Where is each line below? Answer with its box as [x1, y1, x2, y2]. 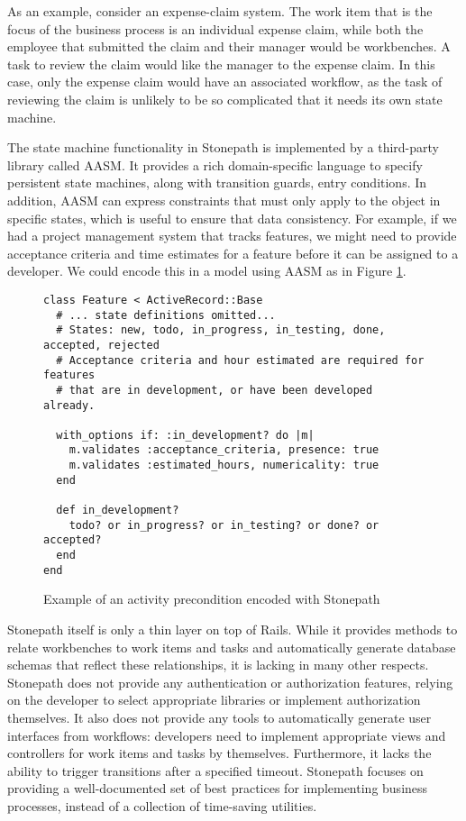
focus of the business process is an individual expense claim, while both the [7, 19, 424, 38]
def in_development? [56, 504, 179, 517]
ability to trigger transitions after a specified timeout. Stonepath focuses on [7, 761, 424, 780]
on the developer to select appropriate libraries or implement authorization [7, 690, 421, 709]
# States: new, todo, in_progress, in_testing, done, [56, 324, 386, 337]
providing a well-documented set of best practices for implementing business [7, 779, 428, 798]
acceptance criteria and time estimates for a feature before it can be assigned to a [7, 243, 459, 262]
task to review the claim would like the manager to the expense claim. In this [7, 54, 435, 73]
